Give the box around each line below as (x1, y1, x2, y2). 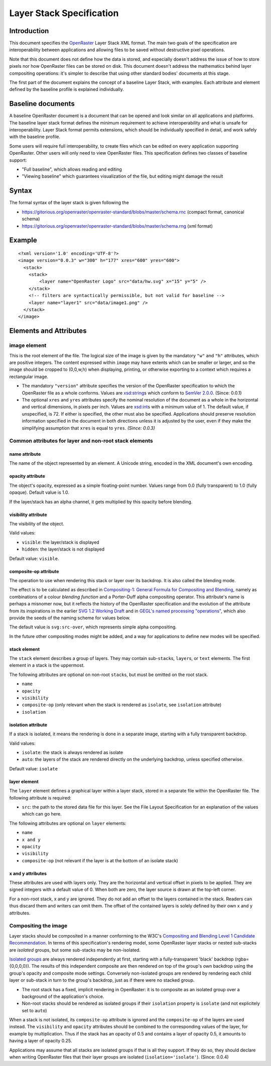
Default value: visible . (9, 555, 60, 562)
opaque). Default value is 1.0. (9, 489, 70, 495)
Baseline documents (9, 99, 75, 108)
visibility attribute (9, 511, 47, 517)
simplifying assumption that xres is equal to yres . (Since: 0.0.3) (22, 425, 156, 431)
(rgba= (234, 956, 249, 962)
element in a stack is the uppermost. (9, 662, 85, 669)
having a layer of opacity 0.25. (9, 1038, 72, 1044)
